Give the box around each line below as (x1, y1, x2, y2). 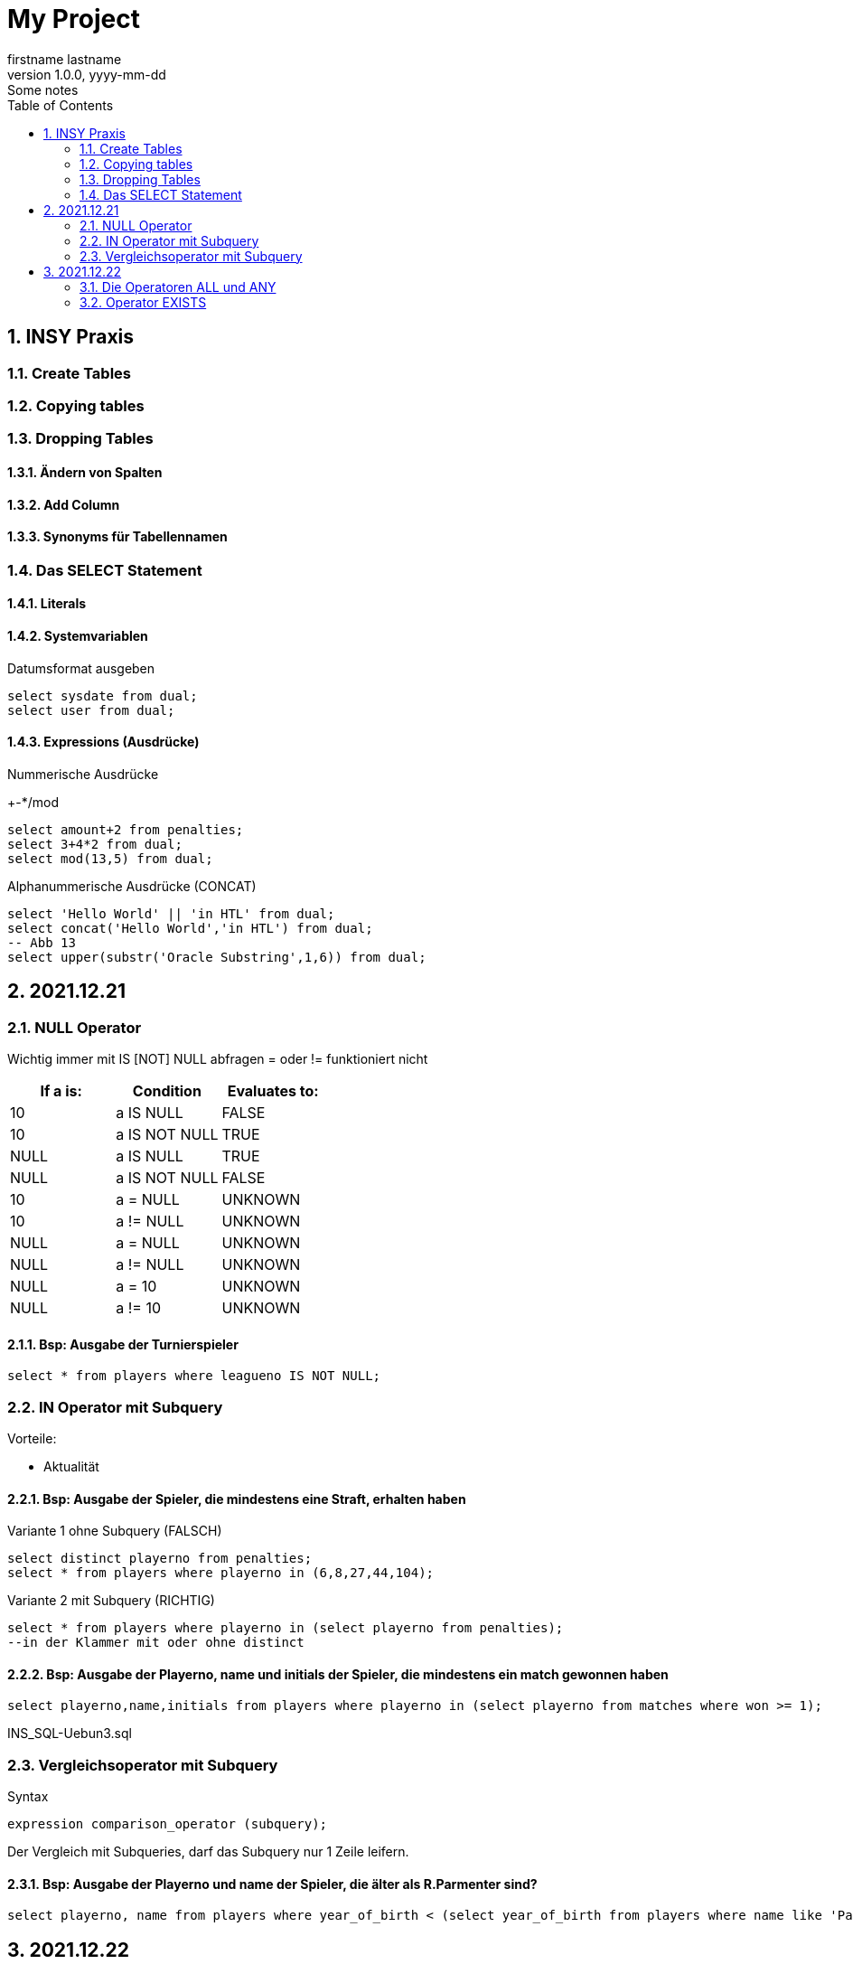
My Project (7, 4, 140, 34)
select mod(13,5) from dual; (7, 850, 213, 866)
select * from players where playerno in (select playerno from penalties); (7, 1621, 564, 1636)
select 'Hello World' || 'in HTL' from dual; (7, 906, 335, 921)
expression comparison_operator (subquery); (7, 1817, 328, 1832)
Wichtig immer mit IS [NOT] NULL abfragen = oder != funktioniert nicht (7, 1051, 428, 1067)
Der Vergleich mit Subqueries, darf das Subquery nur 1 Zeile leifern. (7, 1844, 409, 1860)
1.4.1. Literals (7, 596, 87, 612)
